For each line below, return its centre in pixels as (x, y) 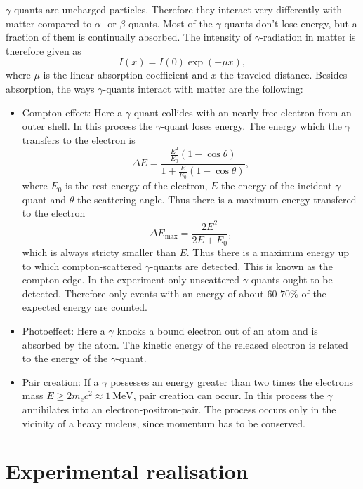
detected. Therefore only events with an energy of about (143, 293)
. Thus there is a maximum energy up (268, 252)
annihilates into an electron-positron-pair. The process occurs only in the (179, 409)
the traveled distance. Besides (284, 75)
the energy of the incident (277, 186)
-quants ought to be (290, 280)
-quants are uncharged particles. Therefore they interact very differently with (177, 9)
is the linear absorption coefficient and (125, 75)
